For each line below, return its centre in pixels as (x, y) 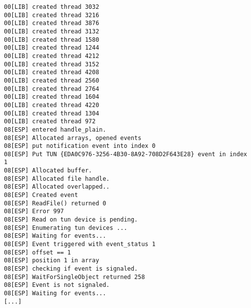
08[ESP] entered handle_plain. (55, 129)
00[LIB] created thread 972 (50, 122)
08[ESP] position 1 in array (52, 261)
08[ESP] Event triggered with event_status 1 (80, 244)
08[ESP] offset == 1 (38, 252)
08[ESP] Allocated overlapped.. (57, 187)
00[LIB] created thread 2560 (52, 80)
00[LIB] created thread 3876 (52, 23)
